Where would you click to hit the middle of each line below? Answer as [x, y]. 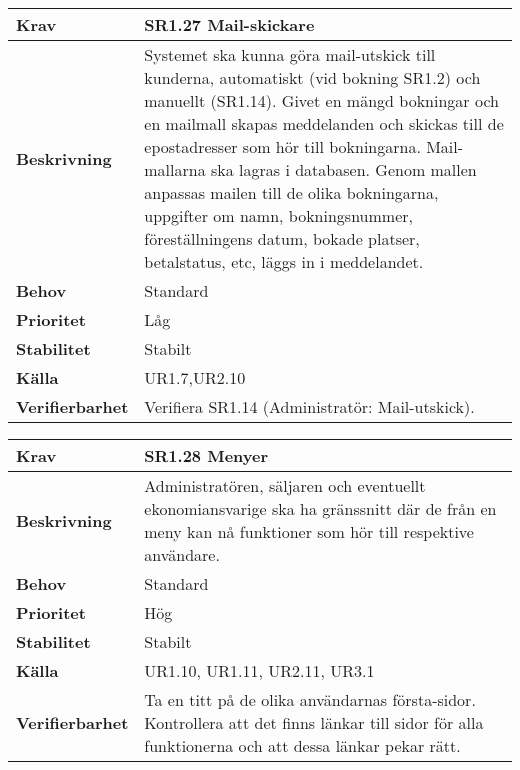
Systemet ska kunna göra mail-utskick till [290, 54]
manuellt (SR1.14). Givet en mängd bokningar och [321, 100]
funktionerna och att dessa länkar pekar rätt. [302, 745]
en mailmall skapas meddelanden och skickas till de [324, 123]
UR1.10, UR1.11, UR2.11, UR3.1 [259, 670]
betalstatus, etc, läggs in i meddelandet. [284, 261]
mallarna [175, 169]
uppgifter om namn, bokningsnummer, [278, 215]
